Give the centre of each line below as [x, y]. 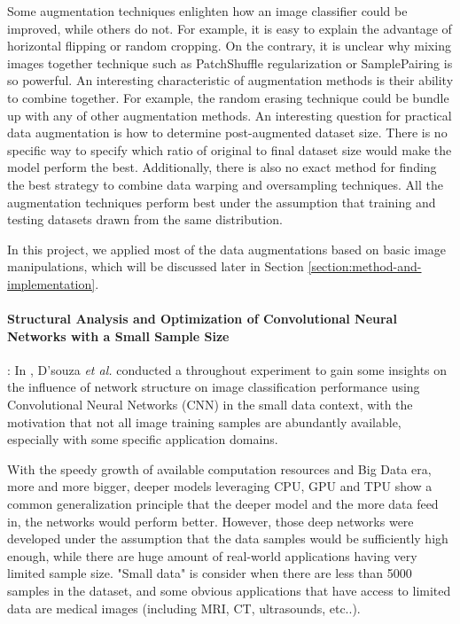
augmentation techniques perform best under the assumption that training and [222, 202]
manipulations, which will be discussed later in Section [156, 266]
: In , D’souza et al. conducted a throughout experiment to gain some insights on [227, 369]
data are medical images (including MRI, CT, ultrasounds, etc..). [184, 608]
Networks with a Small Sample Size [118, 335]
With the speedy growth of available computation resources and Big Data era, [219, 468]
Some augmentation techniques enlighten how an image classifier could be [207, 11]
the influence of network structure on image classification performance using [214, 387]
